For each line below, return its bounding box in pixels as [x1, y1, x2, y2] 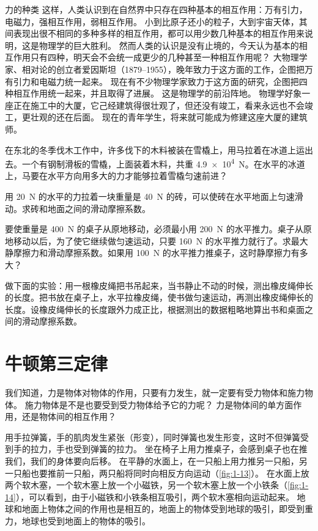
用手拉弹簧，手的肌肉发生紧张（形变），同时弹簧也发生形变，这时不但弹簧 [5, 430, 300, 443]
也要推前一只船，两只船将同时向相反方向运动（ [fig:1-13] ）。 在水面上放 [30, 466, 309, 479]
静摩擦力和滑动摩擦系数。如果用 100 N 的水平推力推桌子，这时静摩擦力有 [5, 246, 300, 259]
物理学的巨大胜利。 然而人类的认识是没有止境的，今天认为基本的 [39, 38, 299, 51]
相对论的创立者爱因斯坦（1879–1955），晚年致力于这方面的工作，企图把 [21, 62, 305, 75]
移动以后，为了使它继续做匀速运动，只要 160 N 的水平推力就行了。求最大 [13, 234, 308, 247]
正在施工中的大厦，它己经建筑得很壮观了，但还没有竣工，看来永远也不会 [13, 98, 305, 111]
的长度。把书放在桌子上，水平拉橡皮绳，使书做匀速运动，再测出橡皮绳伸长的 [5, 291, 313, 304]
